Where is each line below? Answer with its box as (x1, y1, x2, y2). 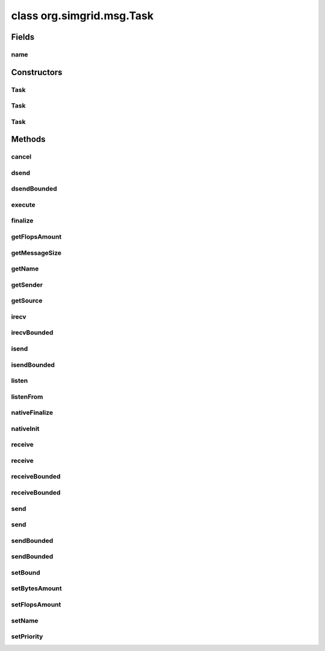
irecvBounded (11, 328, 54, 337)
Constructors (11, 67, 63, 78)
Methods (11, 134, 46, 144)
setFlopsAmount (11, 600, 61, 608)
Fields (11, 32, 35, 42)
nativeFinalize (11, 409, 54, 417)
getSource (11, 296, 43, 305)
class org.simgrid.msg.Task (11, 9, 154, 22)
